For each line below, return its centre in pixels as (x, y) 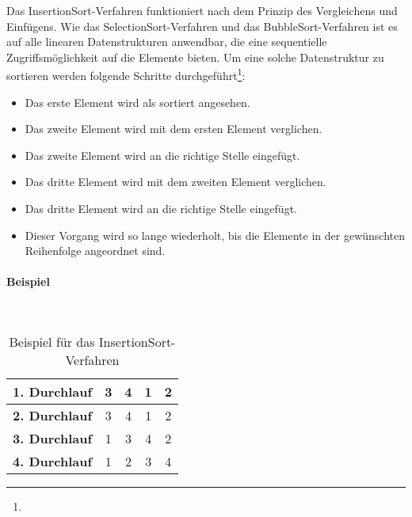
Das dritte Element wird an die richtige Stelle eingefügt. (161, 208)
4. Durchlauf (53, 462)
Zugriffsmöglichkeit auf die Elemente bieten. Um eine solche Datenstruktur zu (195, 57)
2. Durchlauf (53, 416)
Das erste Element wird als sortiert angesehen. (137, 102)
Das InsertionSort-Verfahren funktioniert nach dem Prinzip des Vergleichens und (202, 10)
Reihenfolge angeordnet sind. (95, 251)
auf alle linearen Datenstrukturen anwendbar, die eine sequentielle (167, 42)
